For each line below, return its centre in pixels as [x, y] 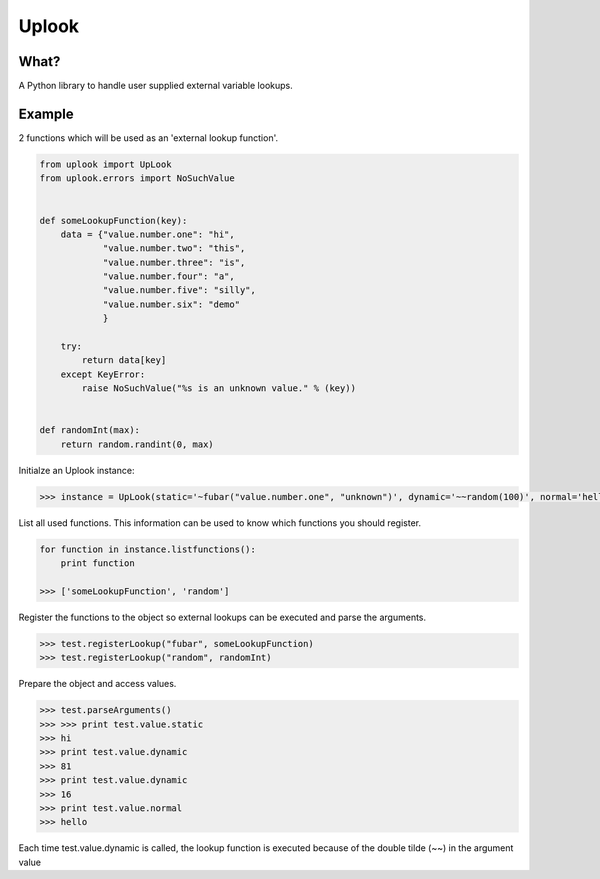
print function [97, 563]
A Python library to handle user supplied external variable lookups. [156, 86]
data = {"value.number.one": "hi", [147, 234]
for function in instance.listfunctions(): [148, 549]
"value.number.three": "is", [174, 262]
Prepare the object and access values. [97, 684]
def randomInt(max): [89, 430]
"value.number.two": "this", [174, 248]
